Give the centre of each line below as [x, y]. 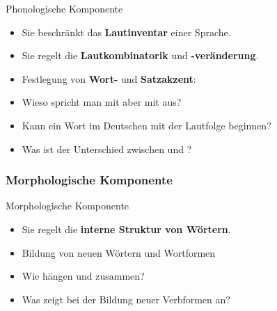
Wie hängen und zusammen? [83, 276]
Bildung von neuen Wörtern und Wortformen [119, 252]
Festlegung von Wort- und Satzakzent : [109, 78]
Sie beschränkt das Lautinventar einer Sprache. [126, 32]
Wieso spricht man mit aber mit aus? [102, 102]
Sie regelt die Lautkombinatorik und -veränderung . [140, 55]
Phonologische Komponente [64, 8]
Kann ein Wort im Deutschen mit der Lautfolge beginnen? [147, 125]
